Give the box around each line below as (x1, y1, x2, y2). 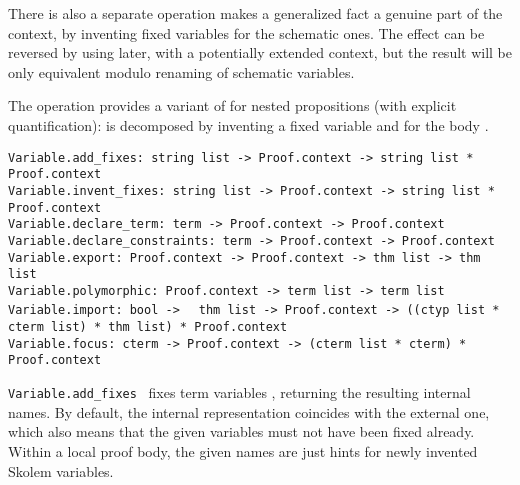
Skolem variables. (8, 460, 114, 481)
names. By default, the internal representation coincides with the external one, (8, 401, 490, 422)
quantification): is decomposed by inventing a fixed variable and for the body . (8, 114, 489, 135)
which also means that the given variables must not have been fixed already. (8, 421, 475, 442)
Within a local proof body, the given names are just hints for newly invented (8, 440, 478, 461)
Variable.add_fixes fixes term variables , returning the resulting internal (8, 382, 471, 403)
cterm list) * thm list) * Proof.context (8, 320, 288, 335)
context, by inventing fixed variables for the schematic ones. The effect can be (8, 22, 485, 43)
